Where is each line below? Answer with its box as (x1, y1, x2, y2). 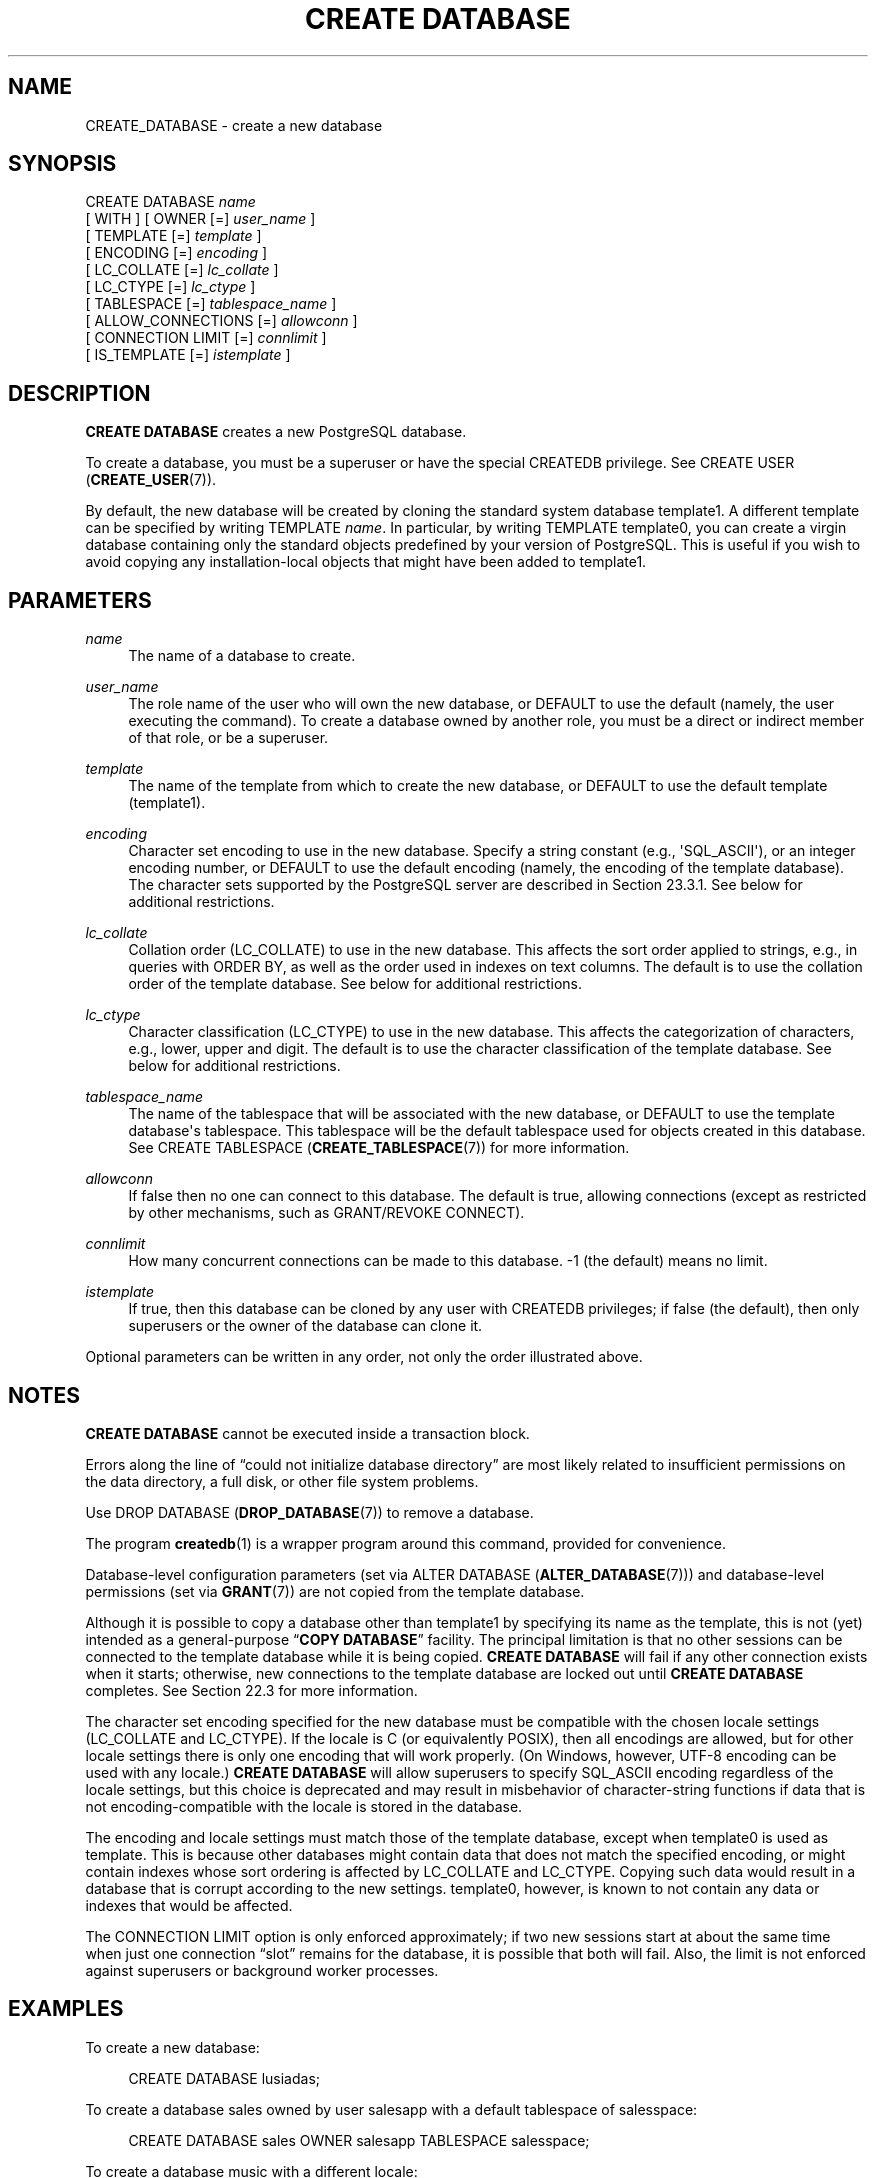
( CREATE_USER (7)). (85, 471, 217, 489)
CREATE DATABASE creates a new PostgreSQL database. (85, 423, 467, 441)
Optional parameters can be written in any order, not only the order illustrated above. (85, 1348, 643, 1366)
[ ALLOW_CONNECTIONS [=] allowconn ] (85, 312, 358, 330)
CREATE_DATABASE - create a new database (85, 116, 383, 134)
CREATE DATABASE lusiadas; (128, 2069, 321, 2087)
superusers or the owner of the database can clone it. (128, 1317, 483, 1335)
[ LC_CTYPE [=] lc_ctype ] (85, 278, 256, 296)
